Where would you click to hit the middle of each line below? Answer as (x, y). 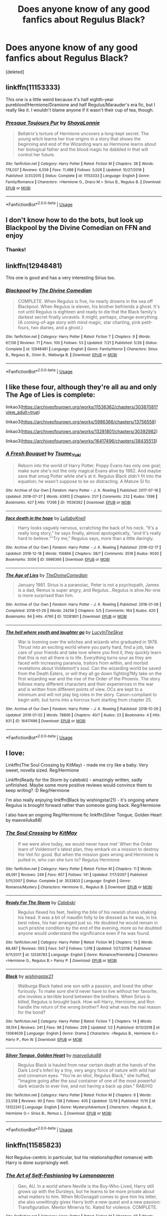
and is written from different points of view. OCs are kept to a (80, 689)
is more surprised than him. (46, 595)
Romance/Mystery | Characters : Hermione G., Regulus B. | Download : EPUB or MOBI (79, 887)
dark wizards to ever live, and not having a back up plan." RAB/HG (85, 1086)
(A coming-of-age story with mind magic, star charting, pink (79, 322)
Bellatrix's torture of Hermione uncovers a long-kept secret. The (83, 134)
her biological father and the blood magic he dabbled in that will (83, 149)
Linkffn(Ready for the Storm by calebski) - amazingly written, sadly (74, 780)
